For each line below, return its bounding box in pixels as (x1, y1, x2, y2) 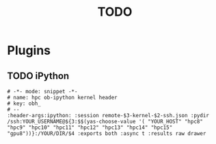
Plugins (7, 43, 51, 58)
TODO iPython (7, 70, 70, 82)
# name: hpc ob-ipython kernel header (7, 94, 118, 101)
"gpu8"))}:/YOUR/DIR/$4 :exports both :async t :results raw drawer (7, 130, 206, 137)
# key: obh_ (7, 100, 41, 107)
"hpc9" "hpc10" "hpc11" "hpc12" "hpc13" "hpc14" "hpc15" (7, 124, 173, 131)
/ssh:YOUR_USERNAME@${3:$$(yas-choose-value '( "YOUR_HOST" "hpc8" (7, 118, 204, 125)
